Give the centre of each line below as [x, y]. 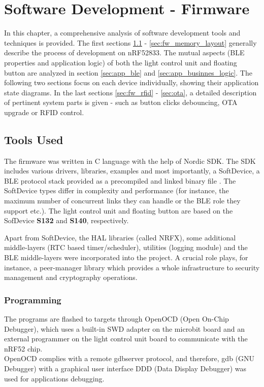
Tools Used [34, 139]
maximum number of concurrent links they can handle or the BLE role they [122, 201]
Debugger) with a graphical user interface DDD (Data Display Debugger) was [125, 368]
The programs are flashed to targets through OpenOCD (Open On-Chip [117, 319]
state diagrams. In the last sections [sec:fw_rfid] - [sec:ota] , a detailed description [130, 92]
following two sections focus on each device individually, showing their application [131, 82]
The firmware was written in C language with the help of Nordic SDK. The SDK [130, 161]
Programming [33, 300]
